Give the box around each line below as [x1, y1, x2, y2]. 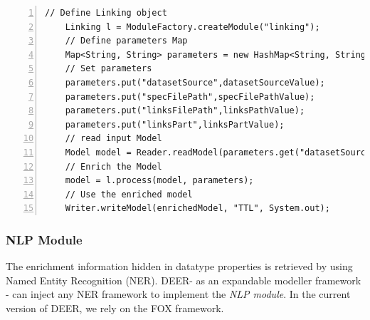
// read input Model [65, 133, 162, 144]
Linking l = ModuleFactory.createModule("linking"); [65, 21, 320, 32]
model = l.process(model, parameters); [65, 175, 254, 186]
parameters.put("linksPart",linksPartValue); [65, 119, 285, 130]
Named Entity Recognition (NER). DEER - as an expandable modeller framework [6, 272, 361, 287]
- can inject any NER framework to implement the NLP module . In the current [6, 287, 351, 301]
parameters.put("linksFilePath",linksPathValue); [65, 105, 305, 116]
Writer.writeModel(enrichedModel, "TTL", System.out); [65, 203, 330, 214]
